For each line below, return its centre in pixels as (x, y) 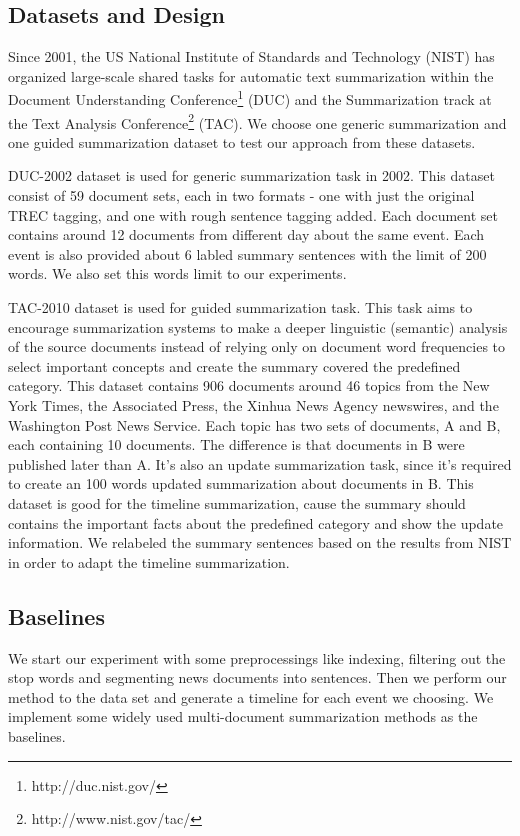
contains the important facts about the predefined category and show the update (256, 522)
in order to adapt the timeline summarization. (149, 561)
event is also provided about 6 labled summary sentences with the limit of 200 (247, 253)
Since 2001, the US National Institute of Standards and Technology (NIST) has (251, 56)
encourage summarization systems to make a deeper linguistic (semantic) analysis (258, 326)
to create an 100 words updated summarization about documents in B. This (241, 483)
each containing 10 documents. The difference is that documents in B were (236, 444)
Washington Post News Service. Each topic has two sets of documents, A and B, (254, 424)
